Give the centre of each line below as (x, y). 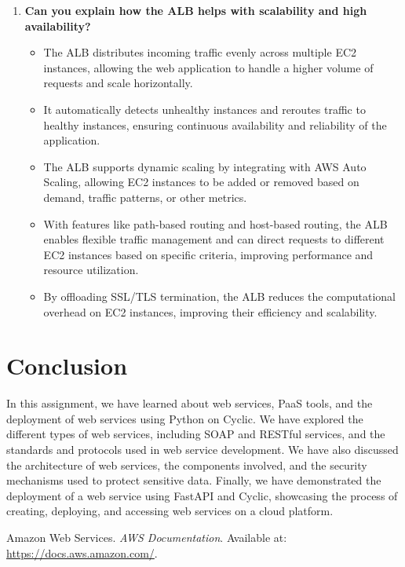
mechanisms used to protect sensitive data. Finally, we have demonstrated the (194, 480)
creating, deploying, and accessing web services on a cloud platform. (170, 511)
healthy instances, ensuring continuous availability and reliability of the (215, 124)
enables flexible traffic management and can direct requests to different (214, 239)
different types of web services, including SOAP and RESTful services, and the (196, 434)
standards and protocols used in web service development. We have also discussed (202, 449)
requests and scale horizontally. (118, 83)
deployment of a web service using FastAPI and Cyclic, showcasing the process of (202, 495)
